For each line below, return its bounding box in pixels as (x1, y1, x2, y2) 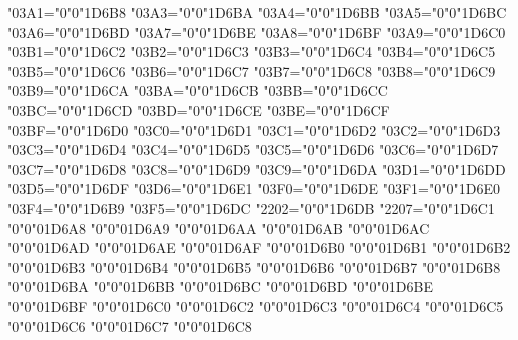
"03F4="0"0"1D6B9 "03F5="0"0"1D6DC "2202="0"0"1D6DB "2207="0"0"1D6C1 (7, 197, 495, 218)
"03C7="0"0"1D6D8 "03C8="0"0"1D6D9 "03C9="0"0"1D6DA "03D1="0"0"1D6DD (7, 158, 506, 179)
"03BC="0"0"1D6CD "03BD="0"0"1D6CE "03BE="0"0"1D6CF (7, 99, 390, 120)
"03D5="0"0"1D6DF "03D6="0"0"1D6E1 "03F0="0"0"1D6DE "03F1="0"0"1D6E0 (7, 178, 500, 199)
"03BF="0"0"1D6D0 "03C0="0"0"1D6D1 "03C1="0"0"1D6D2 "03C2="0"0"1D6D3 (7, 119, 501, 140)
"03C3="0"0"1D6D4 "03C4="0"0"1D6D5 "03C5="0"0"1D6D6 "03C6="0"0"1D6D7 (7, 139, 499, 160)
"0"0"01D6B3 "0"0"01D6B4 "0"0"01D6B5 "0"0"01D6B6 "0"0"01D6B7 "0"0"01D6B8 (7, 256, 501, 277)
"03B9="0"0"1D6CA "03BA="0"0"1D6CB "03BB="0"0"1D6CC (7, 80, 388, 101)
